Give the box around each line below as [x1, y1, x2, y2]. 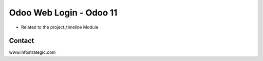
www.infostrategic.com [9, 49, 56, 55]
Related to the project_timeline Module [21, 24, 98, 30]
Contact [9, 37, 34, 45]
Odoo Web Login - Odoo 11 [9, 7, 118, 18]
